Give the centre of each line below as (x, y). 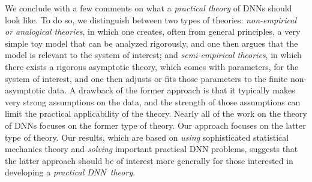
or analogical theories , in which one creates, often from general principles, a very (153, 31)
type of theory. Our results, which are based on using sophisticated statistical (147, 137)
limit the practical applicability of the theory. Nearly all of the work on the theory (156, 113)
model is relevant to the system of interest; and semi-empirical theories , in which (153, 55)
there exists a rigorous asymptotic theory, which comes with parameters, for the (152, 66)
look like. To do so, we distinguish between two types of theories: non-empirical (151, 19)
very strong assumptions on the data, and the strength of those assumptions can (153, 101)
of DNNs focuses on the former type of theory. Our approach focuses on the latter (155, 125)
